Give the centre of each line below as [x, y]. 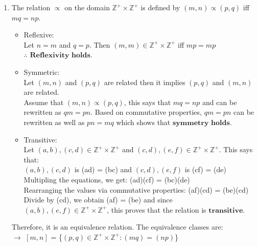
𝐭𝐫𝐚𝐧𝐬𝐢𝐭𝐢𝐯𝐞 [226, 210]
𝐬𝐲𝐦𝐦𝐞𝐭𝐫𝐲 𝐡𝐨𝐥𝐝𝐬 [201, 123]
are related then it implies [145, 82]
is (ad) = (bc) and [103, 169]
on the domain [87, 7]
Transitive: [40, 139]
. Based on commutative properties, [146, 112]
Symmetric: [42, 71]
